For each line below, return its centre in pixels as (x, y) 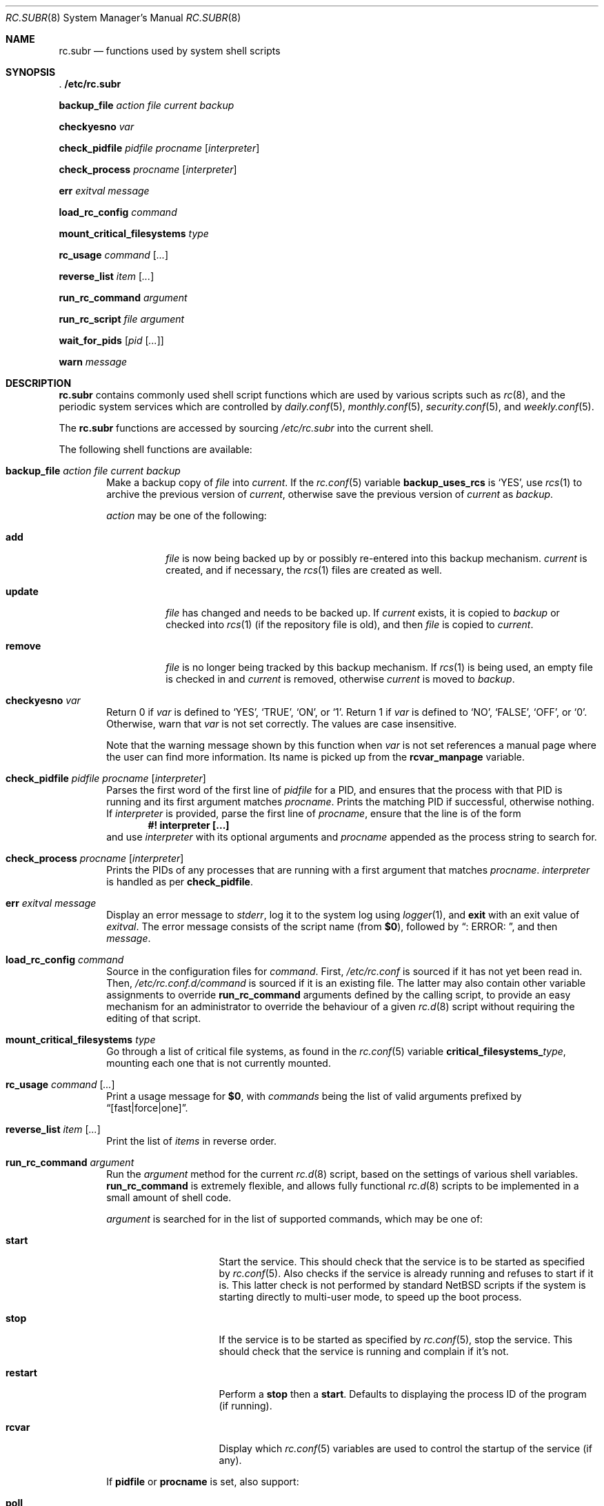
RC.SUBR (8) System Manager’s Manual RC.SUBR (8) (123, 18)
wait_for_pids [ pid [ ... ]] (111, 340)
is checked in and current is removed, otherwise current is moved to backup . (340, 679)
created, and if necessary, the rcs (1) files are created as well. (304, 570)
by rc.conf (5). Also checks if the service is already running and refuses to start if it (406, 1273)
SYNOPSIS (31, 72)
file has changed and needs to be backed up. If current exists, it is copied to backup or (363, 613)
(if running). (245, 1406)
